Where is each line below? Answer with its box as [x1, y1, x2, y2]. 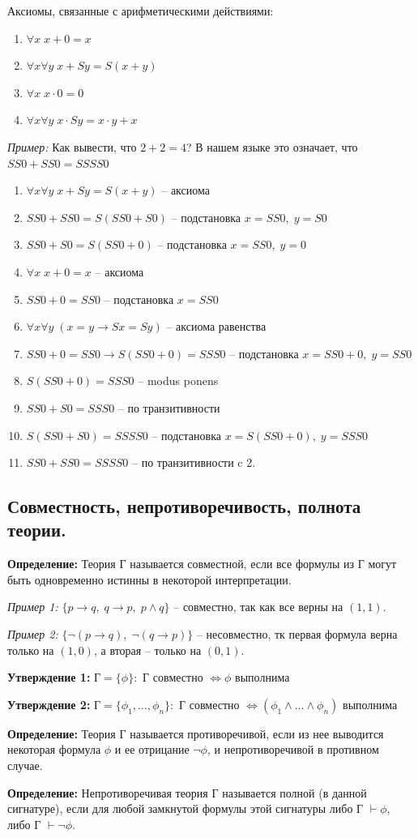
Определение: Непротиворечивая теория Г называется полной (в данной [7, 784, 367, 801]
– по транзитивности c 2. [131, 454, 256, 471]
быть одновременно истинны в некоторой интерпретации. [7, 571, 292, 588]
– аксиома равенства [166, 318, 267, 335]
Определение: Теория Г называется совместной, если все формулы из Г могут [7, 555, 397, 572]
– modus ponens [138, 372, 219, 389]
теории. [7, 517, 66, 542]
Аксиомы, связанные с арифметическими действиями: [7, 2, 274, 19]
